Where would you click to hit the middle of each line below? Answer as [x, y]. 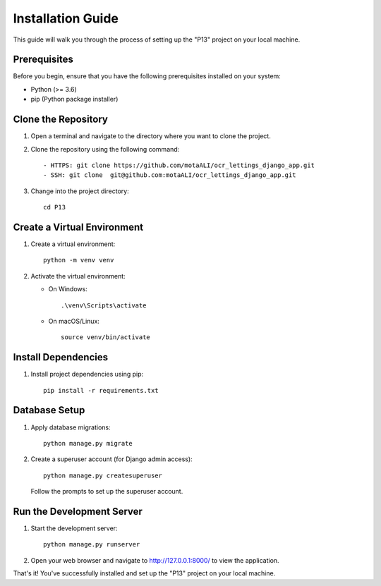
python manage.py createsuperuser [103, 475]
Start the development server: [74, 528]
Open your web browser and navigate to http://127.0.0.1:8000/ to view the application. [155, 560]
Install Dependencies [61, 357]
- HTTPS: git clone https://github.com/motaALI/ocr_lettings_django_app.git [179, 165]
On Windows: [68, 289]
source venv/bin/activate [106, 337]
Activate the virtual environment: [78, 276]
